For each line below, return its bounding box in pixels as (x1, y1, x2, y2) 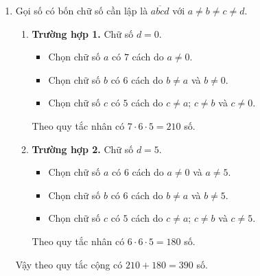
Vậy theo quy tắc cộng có (15, 257, 123, 271)
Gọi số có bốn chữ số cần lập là (15, 3, 148, 17)
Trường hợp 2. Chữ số (32, 141, 134, 156)
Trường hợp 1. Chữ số (32, 26, 134, 41)
